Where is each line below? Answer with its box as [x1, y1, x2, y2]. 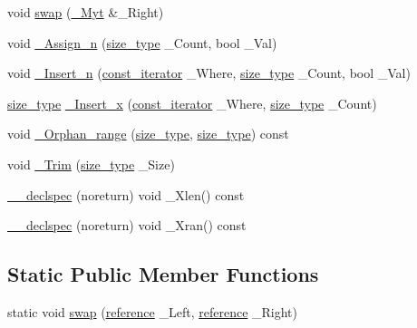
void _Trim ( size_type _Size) [7, 154, 175, 173]
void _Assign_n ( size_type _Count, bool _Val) [7, 33, 277, 52]
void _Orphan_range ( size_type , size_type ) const [7, 124, 289, 143]
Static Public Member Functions [7, 260, 319, 288]
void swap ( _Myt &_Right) [7, 3, 164, 21]
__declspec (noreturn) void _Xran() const [7, 216, 247, 235]
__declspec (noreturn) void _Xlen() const [7, 185, 245, 204]
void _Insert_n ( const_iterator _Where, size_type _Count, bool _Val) [7, 63, 411, 82]
